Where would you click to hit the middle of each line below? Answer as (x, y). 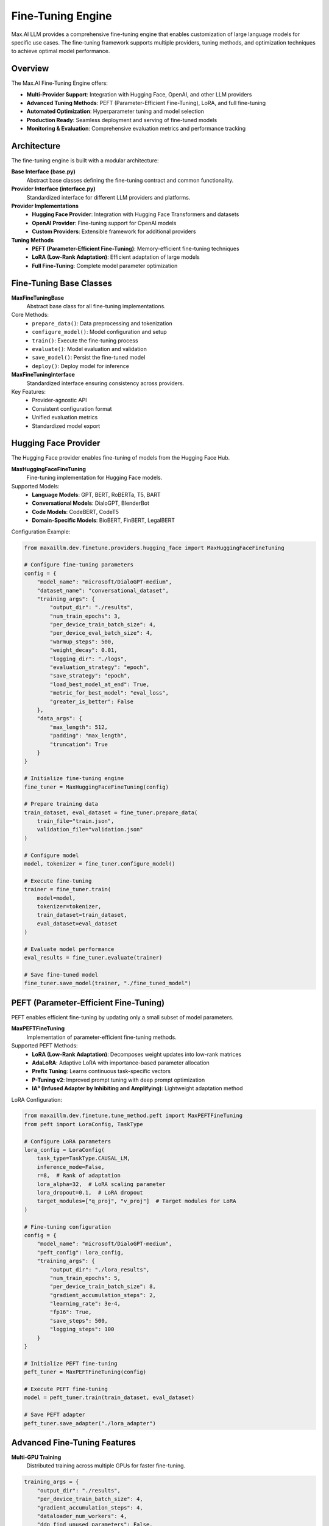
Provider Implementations (45, 206)
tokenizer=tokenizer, (69, 906)
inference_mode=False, (71, 1167)
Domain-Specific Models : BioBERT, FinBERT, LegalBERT (104, 520)
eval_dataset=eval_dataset (77, 924)
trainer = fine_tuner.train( (68, 889)
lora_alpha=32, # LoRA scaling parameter (101, 1184)
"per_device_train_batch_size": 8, (103, 1287)
